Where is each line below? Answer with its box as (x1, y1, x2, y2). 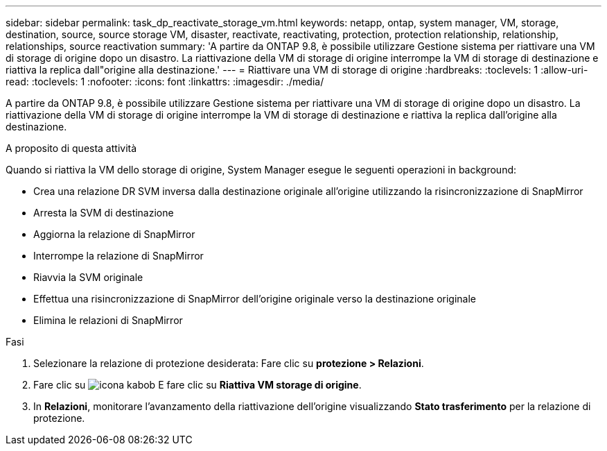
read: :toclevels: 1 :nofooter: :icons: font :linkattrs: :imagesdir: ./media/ (6, 76, 324, 87)
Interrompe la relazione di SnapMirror (33, 250, 204, 262)
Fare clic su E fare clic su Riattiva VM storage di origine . (33, 379, 362, 391)
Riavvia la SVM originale (33, 271, 143, 283)
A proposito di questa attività (6, 142, 137, 154)
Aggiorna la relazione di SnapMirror (33, 228, 195, 240)
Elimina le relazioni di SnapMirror (33, 314, 183, 326)
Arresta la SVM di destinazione (33, 207, 174, 219)
